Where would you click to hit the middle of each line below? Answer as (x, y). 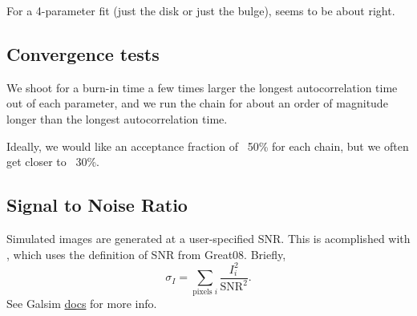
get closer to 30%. (53, 162)
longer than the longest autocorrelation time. (117, 118)
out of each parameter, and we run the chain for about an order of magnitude (197, 103)
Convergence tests (83, 53)
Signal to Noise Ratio (97, 205)
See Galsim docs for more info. (82, 304)
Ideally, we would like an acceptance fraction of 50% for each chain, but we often (208, 146)
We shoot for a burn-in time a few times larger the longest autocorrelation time (202, 87)
